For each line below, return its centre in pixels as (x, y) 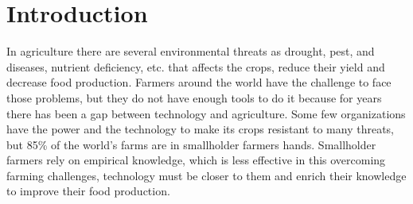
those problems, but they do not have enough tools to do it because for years (194, 97)
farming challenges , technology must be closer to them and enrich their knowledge (206, 175)
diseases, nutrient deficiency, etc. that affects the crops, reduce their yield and (196, 66)
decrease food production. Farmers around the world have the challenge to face (199, 82)
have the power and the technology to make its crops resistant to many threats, (200, 129)
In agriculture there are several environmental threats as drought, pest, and (191, 51)
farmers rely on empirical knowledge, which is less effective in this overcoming (196, 160)
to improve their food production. (88, 191)
